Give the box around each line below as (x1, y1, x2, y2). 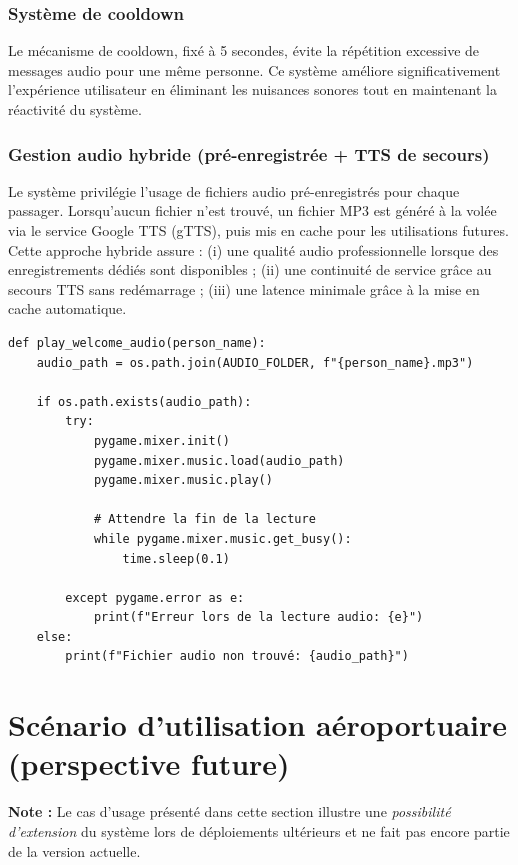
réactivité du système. (8, 99, 142, 119)
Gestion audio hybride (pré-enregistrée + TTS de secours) (8, 141, 490, 166)
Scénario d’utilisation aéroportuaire (8, 704, 508, 745)
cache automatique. (8, 298, 127, 319)
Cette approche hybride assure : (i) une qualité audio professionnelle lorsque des (8, 239, 499, 260)
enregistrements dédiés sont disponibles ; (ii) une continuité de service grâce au (8, 259, 492, 280)
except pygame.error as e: (65, 590, 245, 605)
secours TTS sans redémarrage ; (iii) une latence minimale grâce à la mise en (8, 278, 480, 299)
